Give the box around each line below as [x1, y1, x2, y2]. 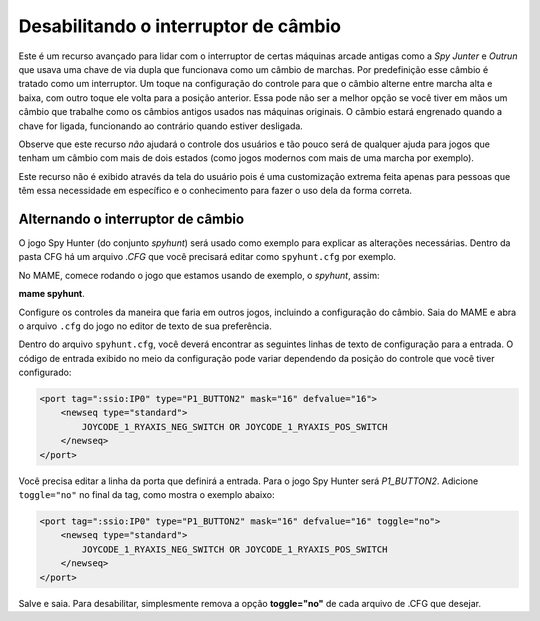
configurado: [18, 366, 72, 379]
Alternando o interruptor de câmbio [18, 210, 245, 227]
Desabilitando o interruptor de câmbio [18, 15, 342, 37]
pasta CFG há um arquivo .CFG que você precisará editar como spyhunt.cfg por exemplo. [18, 251, 397, 263]
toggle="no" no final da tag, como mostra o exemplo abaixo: [18, 489, 275, 501]
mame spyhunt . [18, 288, 85, 300]
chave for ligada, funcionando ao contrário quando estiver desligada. [18, 120, 304, 132]
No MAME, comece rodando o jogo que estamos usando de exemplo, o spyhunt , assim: [18, 269, 380, 281]
